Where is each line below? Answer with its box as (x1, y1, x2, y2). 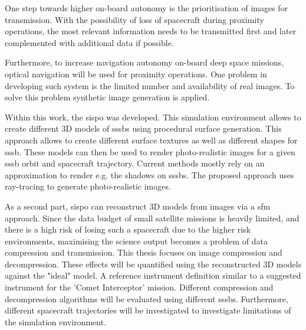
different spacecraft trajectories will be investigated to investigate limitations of (5, 304, 291, 316)
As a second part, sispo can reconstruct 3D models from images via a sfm (5, 200, 271, 212)
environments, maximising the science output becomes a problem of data (5, 234, 268, 247)
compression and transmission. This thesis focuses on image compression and (5, 246, 282, 259)
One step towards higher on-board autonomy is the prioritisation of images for (5, 2, 288, 14)
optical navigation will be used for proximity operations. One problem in (5, 67, 267, 80)
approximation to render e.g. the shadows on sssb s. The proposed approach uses (5, 168, 294, 181)
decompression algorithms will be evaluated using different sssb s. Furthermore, (5, 292, 288, 305)
